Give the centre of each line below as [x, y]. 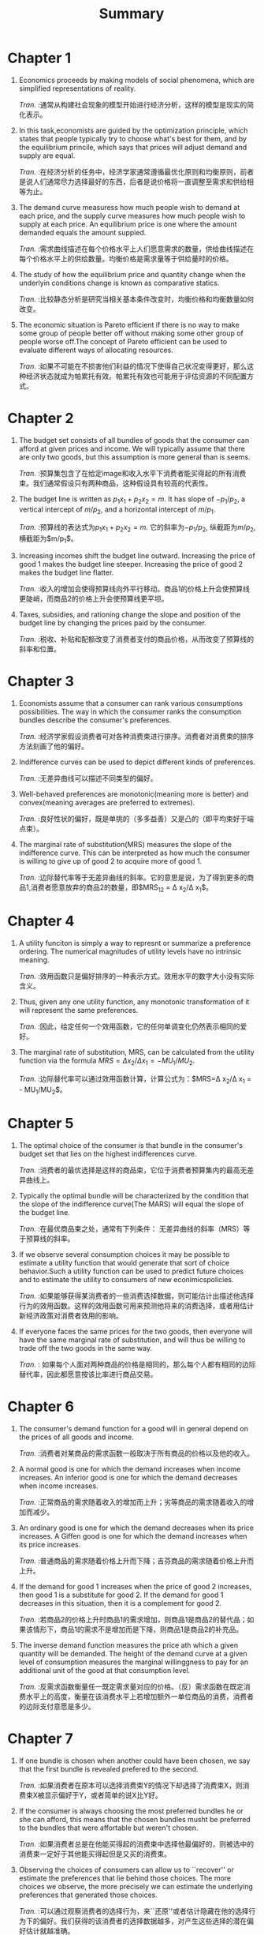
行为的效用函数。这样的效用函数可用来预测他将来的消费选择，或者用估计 [136, 1306]
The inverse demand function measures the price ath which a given [128, 1645]
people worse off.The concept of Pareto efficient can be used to [123, 341]
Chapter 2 [41, 418]
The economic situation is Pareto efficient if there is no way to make [129, 324]
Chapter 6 [41, 1407]
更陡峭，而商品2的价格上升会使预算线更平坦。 [93, 599]
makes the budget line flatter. [66, 572]
